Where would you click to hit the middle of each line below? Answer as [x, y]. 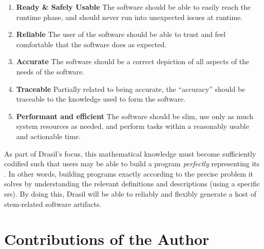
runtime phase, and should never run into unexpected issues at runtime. [129, 17]
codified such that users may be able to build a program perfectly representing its [132, 164]
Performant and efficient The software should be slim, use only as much [135, 116]
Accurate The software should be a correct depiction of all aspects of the [133, 61]
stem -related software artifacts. [53, 204]
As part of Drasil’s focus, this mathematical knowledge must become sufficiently [130, 153]
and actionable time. [49, 136]
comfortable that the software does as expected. [91, 44]
